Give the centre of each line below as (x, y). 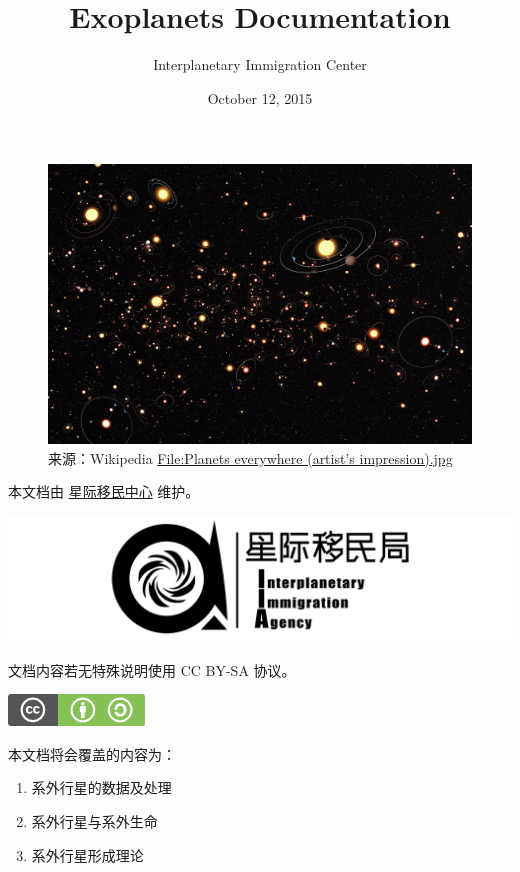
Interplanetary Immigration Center (260, 64)
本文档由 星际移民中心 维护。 (104, 491)
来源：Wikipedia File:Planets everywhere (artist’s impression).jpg (250, 457)
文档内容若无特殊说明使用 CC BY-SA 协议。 (152, 669)
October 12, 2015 (260, 97)
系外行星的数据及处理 (101, 787)
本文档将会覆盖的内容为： (92, 753)
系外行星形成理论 (87, 854)
